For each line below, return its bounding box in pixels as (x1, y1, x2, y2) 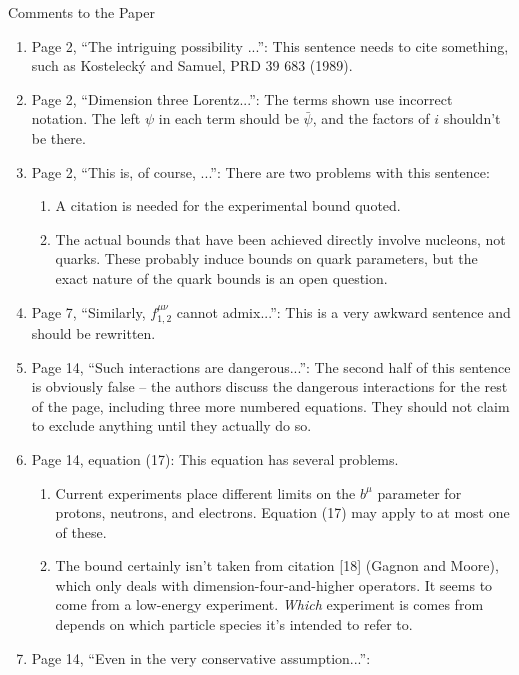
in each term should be (158, 108, 299, 129)
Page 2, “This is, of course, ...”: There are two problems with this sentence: (31, 161, 490, 182)
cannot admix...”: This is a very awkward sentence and (176, 301, 511, 322)
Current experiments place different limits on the (55, 482, 356, 503)
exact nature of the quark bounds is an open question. (55, 267, 388, 288)
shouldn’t (443, 108, 501, 129)
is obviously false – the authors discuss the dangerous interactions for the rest (31, 376, 508, 397)
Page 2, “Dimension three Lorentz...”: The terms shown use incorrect (31, 88, 453, 109)
